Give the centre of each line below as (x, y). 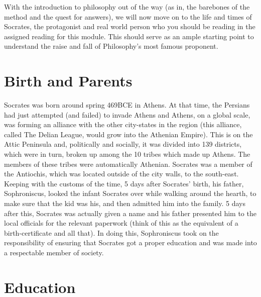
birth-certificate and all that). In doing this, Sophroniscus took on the (111, 232)
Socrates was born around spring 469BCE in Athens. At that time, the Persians (127, 105)
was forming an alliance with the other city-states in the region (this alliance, (123, 124)
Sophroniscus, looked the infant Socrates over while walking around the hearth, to (130, 193)
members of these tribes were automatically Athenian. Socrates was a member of (128, 164)
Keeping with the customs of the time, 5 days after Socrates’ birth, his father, (124, 183)
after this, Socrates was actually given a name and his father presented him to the (130, 213)
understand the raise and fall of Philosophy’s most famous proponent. (111, 46)
